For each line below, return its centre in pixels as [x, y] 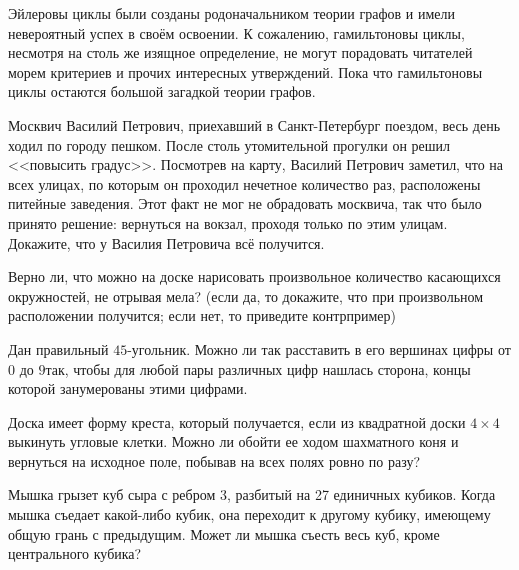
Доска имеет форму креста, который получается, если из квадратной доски [237, 421]
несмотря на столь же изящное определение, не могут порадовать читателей [240, 52]
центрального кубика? [75, 553]
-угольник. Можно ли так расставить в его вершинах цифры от [319, 348]
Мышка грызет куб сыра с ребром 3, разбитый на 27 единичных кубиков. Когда [252, 494]
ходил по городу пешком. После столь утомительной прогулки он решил [229, 144]
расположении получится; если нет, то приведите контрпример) [202, 315]
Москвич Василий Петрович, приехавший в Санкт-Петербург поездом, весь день [254, 124]
